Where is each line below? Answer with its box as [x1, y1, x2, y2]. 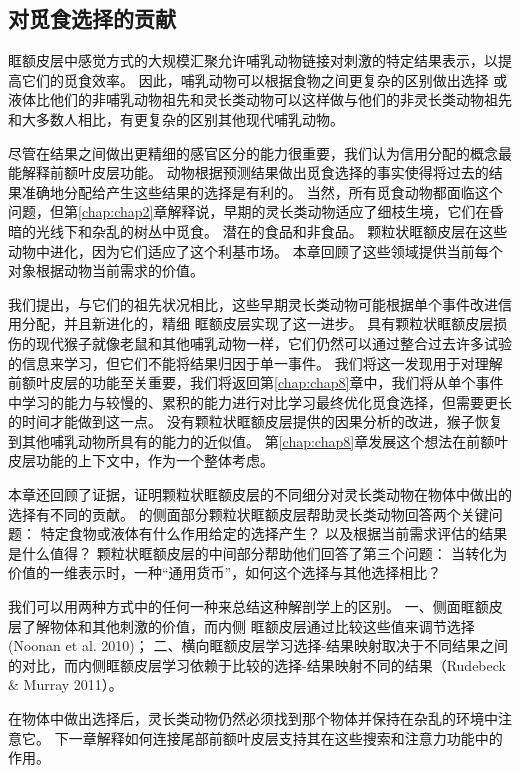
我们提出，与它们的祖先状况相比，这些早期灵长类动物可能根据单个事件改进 [8, 293, 498, 314]
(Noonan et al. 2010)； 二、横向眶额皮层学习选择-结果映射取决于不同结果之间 [8, 635, 509, 656]
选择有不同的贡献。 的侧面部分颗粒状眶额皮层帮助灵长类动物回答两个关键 [8, 503, 489, 524]
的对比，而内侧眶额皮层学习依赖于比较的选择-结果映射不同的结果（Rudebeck [8, 654, 506, 675]
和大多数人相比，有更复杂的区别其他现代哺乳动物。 [8, 108, 344, 129]
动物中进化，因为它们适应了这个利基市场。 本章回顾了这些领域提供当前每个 [8, 240, 503, 261]
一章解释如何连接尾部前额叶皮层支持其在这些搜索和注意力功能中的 [68, 727, 503, 748]
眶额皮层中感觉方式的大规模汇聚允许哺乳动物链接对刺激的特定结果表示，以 [8, 50, 498, 71]
